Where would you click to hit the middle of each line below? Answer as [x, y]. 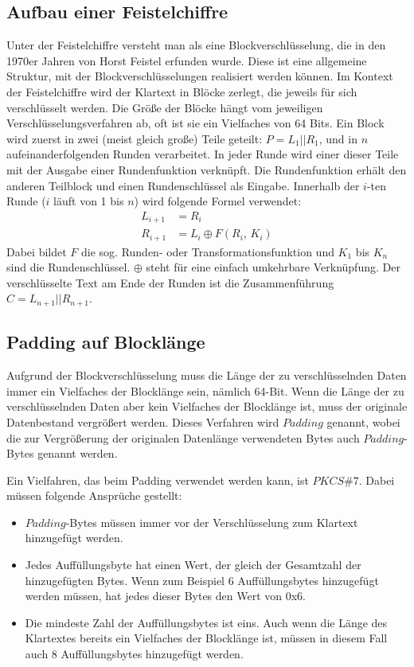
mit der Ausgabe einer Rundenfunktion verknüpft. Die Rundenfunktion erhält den [207, 169]
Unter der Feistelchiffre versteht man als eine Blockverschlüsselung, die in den [196, 45]
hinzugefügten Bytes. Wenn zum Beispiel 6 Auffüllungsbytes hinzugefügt [202, 580]
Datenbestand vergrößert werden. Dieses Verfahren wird [143, 421]
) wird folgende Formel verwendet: [218, 201]
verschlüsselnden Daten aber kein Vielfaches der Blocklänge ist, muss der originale [207, 406]
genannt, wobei [363, 421]
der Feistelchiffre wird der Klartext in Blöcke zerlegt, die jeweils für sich [182, 91]
